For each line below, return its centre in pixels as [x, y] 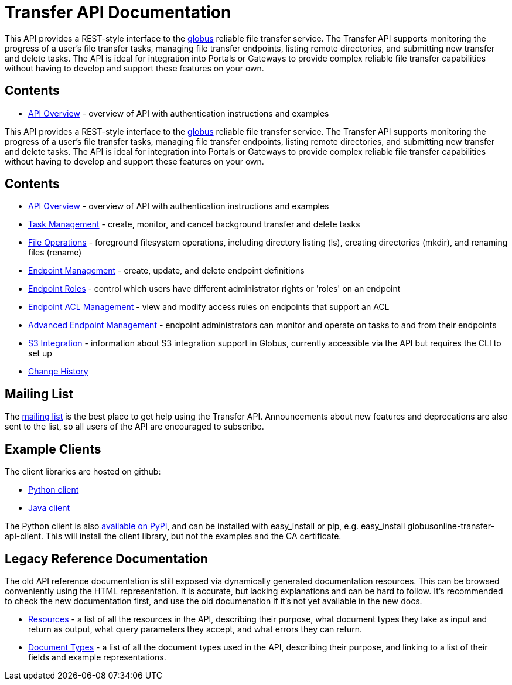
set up [40, 353]
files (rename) [55, 253]
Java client [49, 508]
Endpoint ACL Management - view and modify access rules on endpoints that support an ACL [209, 307]
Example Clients [53, 449]
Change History [58, 372]
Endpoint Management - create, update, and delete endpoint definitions [166, 271]
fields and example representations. [97, 657]
